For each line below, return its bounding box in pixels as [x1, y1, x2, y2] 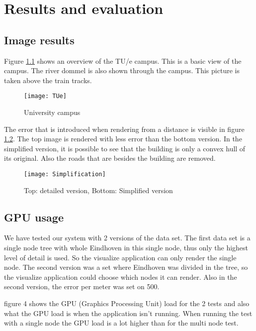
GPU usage [4, 209, 64, 224]
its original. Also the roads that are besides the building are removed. [4, 153, 216, 163]
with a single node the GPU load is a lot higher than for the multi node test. [4, 318, 239, 328]
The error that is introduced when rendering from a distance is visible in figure [4, 123, 245, 134]
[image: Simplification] [24, 170, 106, 178]
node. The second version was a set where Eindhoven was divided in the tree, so [4, 262, 248, 272]
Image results [4, 32, 75, 47]
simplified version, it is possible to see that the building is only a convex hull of [4, 143, 246, 153]
